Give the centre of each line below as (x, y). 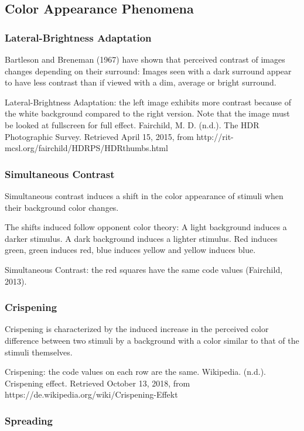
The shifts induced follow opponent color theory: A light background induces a (146, 227)
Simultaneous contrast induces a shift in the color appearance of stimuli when (144, 195)
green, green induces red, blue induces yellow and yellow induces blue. (130, 250)
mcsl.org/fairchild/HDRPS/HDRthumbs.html (86, 148)
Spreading (29, 420)
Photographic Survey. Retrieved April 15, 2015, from (99, 136)
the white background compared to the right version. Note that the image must (147, 113)
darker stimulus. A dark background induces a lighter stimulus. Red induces (141, 238)
